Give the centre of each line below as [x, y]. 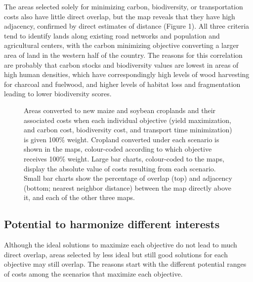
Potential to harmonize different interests [112, 224]
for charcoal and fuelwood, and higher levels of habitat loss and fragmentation [122, 84]
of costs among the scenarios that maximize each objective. [93, 273]
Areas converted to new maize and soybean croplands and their [120, 110]
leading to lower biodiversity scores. [58, 94]
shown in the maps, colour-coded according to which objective [118, 149]
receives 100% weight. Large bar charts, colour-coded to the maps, [124, 158]
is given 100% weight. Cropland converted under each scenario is [122, 139]
